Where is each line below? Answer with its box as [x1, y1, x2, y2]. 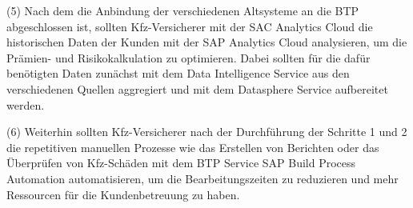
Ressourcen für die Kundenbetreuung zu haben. [6, 186, 240, 202]
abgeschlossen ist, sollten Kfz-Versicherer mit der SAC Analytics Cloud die [6, 18, 373, 34]
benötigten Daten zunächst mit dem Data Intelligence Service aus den [6, 65, 350, 82]
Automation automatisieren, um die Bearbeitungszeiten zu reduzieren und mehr [6, 170, 399, 186]
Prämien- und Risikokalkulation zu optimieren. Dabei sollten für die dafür [6, 49, 371, 66]
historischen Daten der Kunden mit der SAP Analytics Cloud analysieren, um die [6, 34, 407, 50]
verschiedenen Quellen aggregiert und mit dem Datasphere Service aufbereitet [6, 80, 388, 97]
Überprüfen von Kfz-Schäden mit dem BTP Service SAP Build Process [6, 154, 356, 171]
